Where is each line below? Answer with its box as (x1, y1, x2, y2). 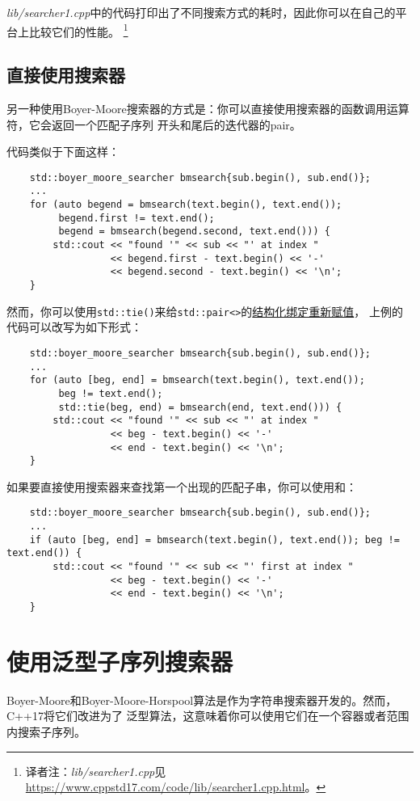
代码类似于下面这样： (6, 143, 120, 160)
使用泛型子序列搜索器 (6, 644, 233, 677)
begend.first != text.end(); (58, 212, 215, 224)
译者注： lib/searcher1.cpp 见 (25, 762, 166, 779)
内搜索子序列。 (6, 723, 86, 740)
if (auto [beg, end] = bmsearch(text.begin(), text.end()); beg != (29, 533, 400, 546)
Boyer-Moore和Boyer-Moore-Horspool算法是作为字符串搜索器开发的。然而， (6, 691, 397, 708)
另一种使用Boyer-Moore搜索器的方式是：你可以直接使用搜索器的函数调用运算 (6, 100, 409, 117)
